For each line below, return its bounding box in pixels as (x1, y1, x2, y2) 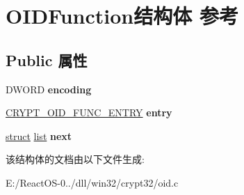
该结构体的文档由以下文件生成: (6, 152, 145, 166)
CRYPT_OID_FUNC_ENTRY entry (6, 105, 172, 120)
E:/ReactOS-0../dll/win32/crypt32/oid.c (6, 175, 179, 189)
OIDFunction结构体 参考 (6, 1, 238, 30)
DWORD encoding (6, 81, 92, 96)
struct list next (6, 128, 72, 143)
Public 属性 (6, 49, 88, 70)
